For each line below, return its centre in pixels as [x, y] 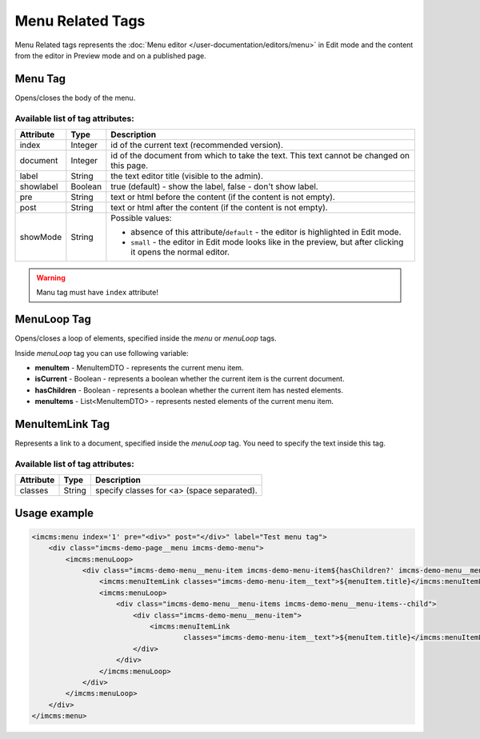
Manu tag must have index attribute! [98, 293]
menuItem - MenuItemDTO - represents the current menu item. [139, 368]
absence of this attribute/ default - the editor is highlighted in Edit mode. [266, 232]
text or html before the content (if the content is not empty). [223, 197]
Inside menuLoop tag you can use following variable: [102, 353]
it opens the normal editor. [180, 252]
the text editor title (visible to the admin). [187, 176]
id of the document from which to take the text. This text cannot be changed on [260, 155]
